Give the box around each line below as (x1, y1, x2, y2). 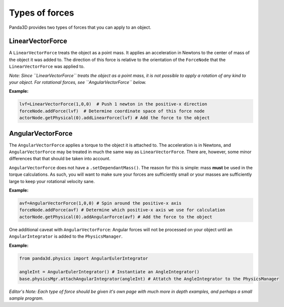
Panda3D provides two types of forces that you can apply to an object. (9, 24, 151, 30)
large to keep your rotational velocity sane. (9, 178, 95, 184)
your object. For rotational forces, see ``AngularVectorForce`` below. (9, 80, 146, 85)
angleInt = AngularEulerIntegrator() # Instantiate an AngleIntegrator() (19, 269, 200, 275)
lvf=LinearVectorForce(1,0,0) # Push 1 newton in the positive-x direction (19, 102, 207, 107)
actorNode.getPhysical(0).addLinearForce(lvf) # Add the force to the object (19, 115, 210, 121)
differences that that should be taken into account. (9, 156, 111, 162)
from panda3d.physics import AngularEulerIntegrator (19, 255, 148, 261)
